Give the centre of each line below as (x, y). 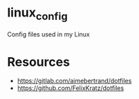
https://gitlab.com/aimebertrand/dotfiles (74, 81)
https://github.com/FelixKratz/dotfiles (71, 88)
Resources (39, 62)
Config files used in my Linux (48, 34)
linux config (37, 14)
